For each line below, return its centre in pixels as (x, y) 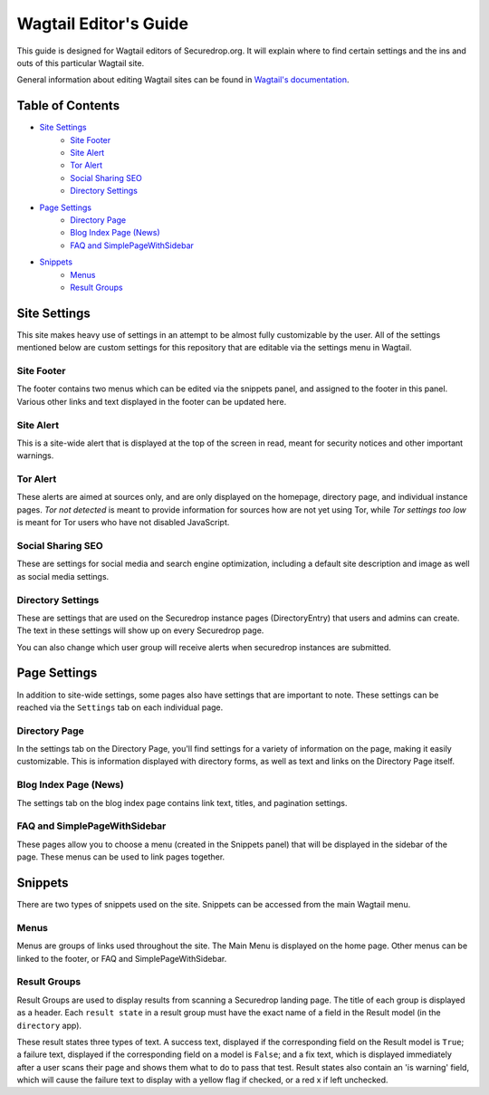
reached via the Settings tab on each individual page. (120, 707)
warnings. (35, 456)
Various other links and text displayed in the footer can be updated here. (152, 401)
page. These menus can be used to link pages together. (121, 857)
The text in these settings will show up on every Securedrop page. (140, 630)
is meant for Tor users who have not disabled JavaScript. (123, 523)
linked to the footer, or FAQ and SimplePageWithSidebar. (122, 958)
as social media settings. (63, 576)
